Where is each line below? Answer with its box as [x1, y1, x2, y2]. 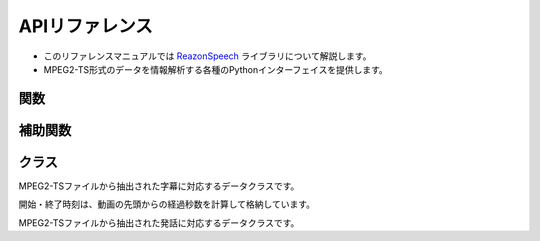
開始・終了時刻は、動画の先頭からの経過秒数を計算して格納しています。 [18, 198, 315, 210]
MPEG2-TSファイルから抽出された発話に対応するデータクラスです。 [18, 216, 300, 229]
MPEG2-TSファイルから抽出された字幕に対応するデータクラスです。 [18, 180, 300, 192]
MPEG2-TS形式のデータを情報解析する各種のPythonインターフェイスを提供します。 [43, 63, 389, 75]
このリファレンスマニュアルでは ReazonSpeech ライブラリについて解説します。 [43, 50, 372, 62]
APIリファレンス [18, 15, 154, 37]
